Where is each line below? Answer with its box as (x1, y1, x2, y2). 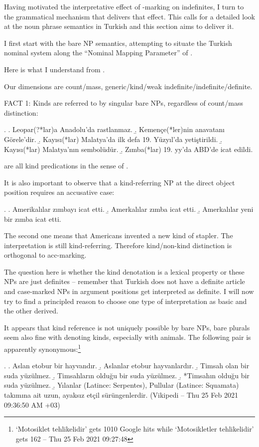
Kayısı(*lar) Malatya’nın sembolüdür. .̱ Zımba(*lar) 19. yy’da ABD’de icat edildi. (4, 144, 253, 154)
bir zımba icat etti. (4, 213, 61, 224)
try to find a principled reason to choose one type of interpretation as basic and (4, 296, 247, 306)
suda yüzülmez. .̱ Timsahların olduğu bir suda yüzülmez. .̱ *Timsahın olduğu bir (4, 370, 250, 380)
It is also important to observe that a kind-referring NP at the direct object (4, 177, 235, 187)
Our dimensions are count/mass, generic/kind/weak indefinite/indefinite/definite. (4, 81, 253, 91)
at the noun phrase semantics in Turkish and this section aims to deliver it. (4, 21, 234, 31)
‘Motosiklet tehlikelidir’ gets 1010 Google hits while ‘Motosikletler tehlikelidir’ (15, 424, 254, 434)
